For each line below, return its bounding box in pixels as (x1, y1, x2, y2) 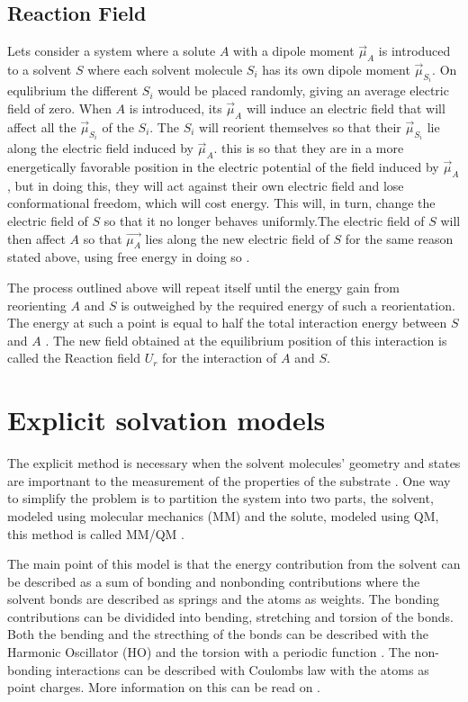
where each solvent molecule (87, 60, 243, 78)
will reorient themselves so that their (199, 117, 401, 136)
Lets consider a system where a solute (7, 41, 216, 60)
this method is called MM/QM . (7, 524, 184, 543)
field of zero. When (7, 99, 112, 118)
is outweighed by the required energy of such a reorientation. (121, 295, 455, 314)
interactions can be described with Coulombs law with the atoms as (56, 660, 429, 679)
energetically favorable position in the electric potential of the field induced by (7, 157, 439, 176)
